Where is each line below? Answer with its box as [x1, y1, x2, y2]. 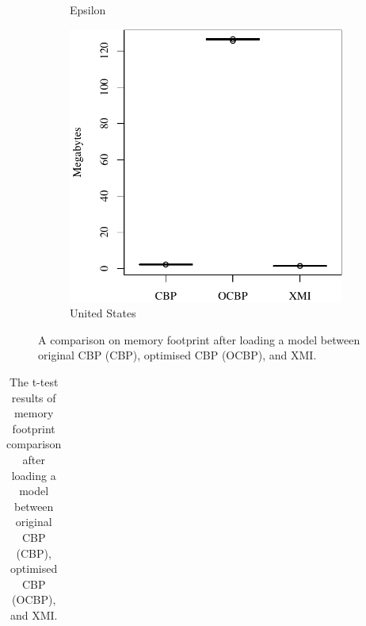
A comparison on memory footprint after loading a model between [38, 331, 360, 348]
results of [11, 389, 56, 405]
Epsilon [70, 2, 106, 17]
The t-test [9, 373, 59, 390]
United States [70, 305, 136, 321]
